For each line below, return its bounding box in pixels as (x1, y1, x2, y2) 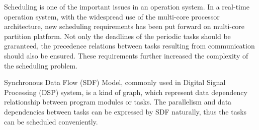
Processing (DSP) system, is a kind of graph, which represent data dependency (4, 86, 247, 97)
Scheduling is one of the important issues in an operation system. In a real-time (4, 1, 249, 11)
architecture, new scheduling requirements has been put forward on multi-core (4, 21, 245, 31)
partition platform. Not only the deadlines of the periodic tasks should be (4, 30, 231, 41)
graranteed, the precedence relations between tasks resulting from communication (4, 40, 255, 51)
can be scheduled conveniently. (4, 116, 98, 126)
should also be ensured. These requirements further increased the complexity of (4, 50, 248, 60)
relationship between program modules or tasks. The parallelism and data (4, 96, 232, 107)
